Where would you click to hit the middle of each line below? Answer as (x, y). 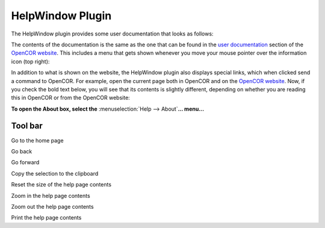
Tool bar (27, 126)
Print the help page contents (46, 218)
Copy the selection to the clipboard (55, 173)
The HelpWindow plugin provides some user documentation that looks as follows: (112, 34)
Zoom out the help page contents (52, 206)
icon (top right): (30, 61)
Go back (22, 151)
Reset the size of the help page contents (61, 185)
